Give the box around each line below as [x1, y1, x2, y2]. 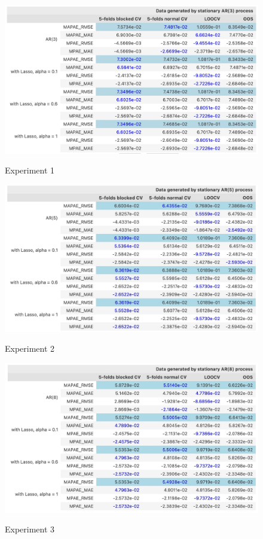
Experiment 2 [5, 342, 55, 355]
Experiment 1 [5, 164, 55, 176]
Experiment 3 [5, 523, 55, 535]
